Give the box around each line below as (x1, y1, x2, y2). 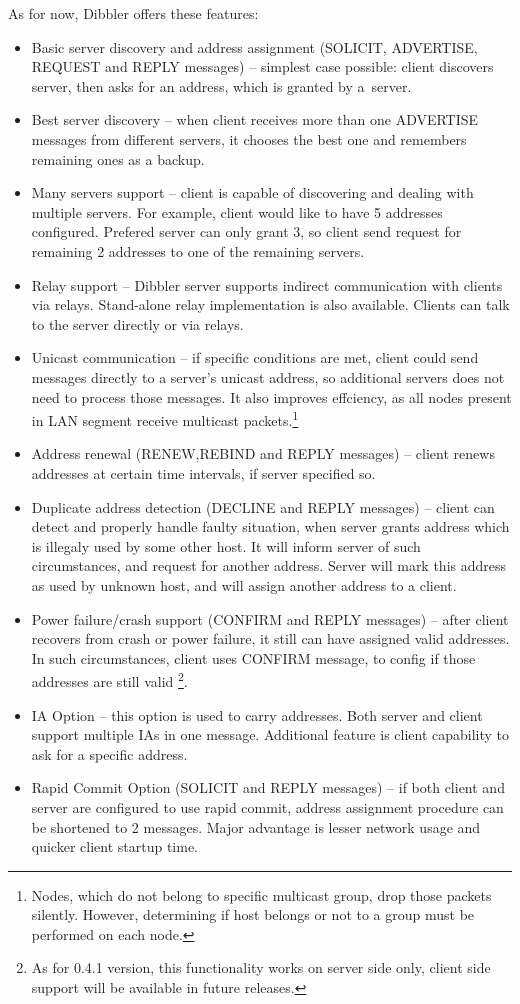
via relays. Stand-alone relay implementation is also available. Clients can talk (31, 294, 510, 315)
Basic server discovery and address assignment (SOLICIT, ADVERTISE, (31, 36, 478, 57)
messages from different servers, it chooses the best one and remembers (31, 128, 467, 149)
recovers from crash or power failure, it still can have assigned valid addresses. (31, 628, 510, 649)
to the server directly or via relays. (31, 313, 244, 334)
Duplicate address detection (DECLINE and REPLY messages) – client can (31, 496, 495, 517)
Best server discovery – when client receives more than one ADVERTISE (31, 109, 479, 130)
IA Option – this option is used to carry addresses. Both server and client (31, 704, 483, 725)
